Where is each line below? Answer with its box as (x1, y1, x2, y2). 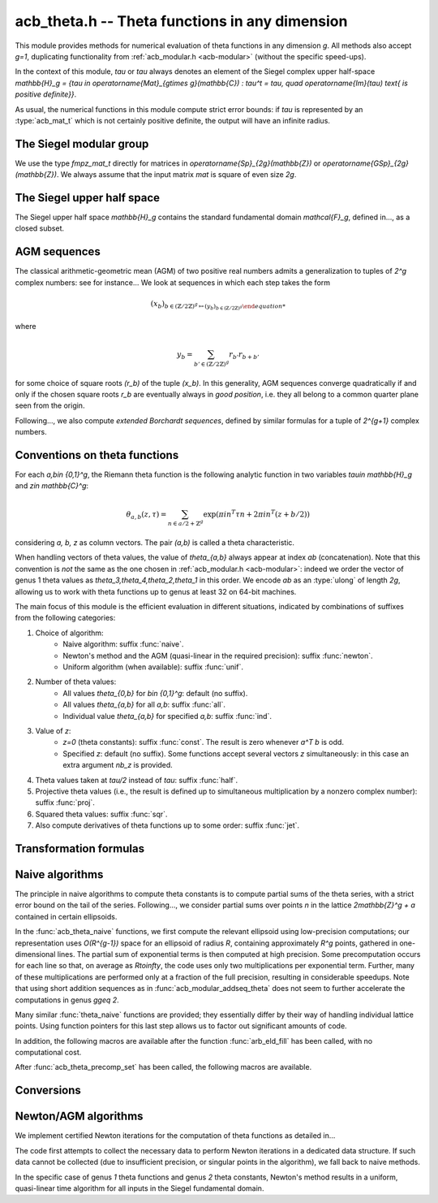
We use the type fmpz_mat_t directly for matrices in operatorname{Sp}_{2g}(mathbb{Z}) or (15, 158, 321, 168)
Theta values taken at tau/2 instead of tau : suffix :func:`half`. (35, 775, 238, 785)
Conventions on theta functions (15, 448, 179, 462)
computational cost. (15, 1048, 82, 1058)
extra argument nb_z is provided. (62, 760, 174, 770)
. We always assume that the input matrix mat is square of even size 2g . (56, 170, 297, 180)
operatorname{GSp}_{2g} (322, 158, 410, 168)
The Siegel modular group (15, 136, 149, 150)
